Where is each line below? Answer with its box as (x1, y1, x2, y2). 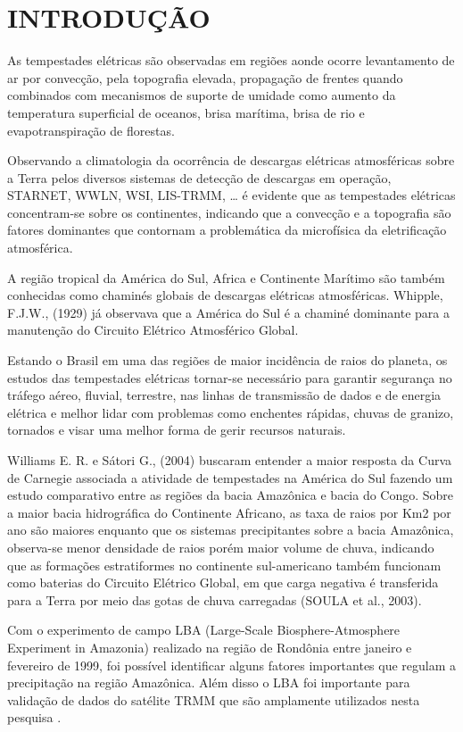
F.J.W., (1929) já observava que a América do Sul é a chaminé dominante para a (7, 303, 451, 321)
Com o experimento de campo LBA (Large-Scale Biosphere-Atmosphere (7, 620, 401, 639)
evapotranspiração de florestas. (7, 121, 175, 139)
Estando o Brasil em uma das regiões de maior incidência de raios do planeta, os (7, 351, 448, 370)
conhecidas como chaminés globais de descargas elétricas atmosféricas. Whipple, (7, 286, 443, 304)
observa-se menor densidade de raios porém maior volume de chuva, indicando (7, 537, 434, 556)
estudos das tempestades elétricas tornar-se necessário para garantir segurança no (7, 368, 452, 387)
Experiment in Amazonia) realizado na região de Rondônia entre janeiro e (7, 637, 412, 656)
